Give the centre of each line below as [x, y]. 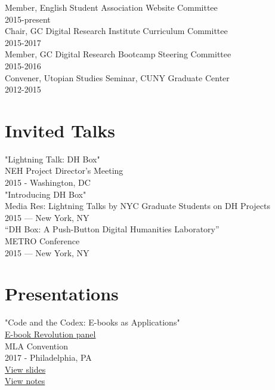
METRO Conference [42, 241]
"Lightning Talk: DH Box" [52, 159]
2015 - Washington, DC [48, 182]
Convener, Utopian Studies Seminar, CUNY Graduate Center [117, 77]
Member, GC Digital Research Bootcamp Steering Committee [118, 54]
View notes [25, 381]
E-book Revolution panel [50, 334]
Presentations [62, 294]
